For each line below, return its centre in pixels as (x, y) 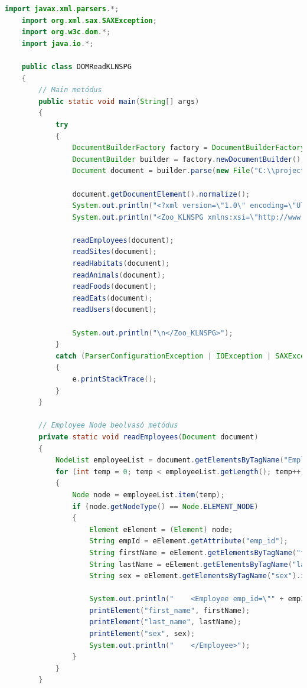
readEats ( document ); (112, 298)
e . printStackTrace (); (115, 379)
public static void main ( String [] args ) (119, 101)
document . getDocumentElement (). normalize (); (161, 194)
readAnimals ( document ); (119, 275)
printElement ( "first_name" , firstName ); (170, 610)
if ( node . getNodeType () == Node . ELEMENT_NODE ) (165, 506)
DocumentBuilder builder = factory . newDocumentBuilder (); (189, 159)
